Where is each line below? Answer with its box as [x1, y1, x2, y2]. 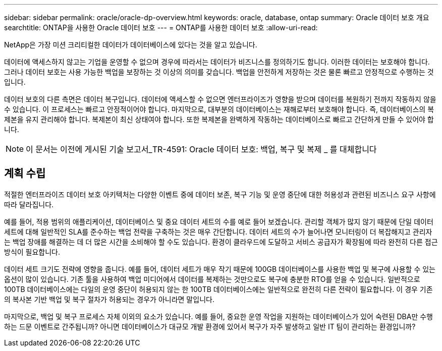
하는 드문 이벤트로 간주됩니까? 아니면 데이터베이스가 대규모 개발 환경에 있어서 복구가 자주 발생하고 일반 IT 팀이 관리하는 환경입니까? [4, 322, 416, 331]
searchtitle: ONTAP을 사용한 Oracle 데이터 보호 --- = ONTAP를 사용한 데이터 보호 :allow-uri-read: [4, 23, 318, 32]
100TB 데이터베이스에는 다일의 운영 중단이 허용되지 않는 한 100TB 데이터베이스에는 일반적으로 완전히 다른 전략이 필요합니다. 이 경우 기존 [4, 284, 433, 294]
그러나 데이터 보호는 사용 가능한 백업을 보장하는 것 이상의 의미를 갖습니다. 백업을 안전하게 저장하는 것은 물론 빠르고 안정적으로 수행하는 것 [4, 68, 434, 76]
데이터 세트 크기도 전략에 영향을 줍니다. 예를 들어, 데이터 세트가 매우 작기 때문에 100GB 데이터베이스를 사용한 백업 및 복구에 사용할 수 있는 [4, 264, 435, 273]
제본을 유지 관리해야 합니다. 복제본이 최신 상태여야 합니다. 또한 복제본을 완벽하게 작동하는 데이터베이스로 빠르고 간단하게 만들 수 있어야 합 [4, 115, 434, 124]
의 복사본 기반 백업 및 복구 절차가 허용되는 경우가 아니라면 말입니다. [4, 295, 214, 304]
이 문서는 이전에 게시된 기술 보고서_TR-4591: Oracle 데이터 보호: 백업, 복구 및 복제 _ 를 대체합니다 [26, 144, 377, 154]
